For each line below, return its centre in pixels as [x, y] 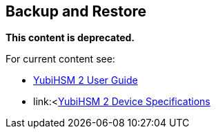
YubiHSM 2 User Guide [86, 80]
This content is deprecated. [70, 38]
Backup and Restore [76, 11]
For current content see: [60, 59]
